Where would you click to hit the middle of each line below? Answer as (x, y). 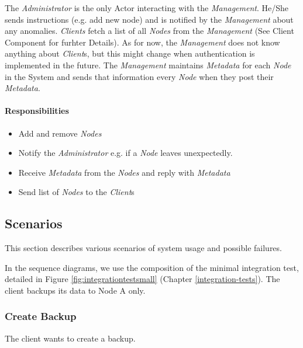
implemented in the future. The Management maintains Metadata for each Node (148, 65)
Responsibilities (37, 111)
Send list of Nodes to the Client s (76, 192)
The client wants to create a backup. (70, 338)
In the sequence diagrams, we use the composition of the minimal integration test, (152, 267)
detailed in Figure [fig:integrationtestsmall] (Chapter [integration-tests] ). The (142, 279)
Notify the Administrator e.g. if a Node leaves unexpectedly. (125, 153)
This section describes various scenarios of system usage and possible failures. (143, 248)
